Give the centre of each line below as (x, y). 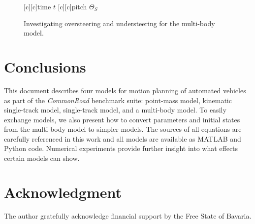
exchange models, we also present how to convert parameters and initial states (122, 119)
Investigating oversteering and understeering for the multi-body (119, 23)
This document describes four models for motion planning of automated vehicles (125, 90)
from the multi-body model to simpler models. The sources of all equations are (123, 129)
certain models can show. (42, 158)
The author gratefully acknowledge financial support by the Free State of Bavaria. (128, 215)
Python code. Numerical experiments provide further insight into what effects (121, 148)
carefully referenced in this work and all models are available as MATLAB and (123, 138)
